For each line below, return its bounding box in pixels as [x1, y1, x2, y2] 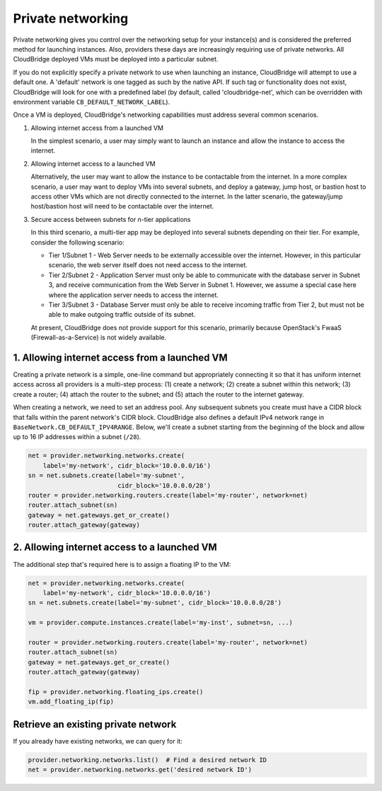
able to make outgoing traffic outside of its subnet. [48, 310, 196, 319]
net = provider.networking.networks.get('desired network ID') [28, 766, 253, 774]
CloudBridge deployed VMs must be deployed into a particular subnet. [13, 55, 219, 64]
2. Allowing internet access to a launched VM [13, 541, 217, 553]
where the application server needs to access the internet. [48, 291, 219, 299]
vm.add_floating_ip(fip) [28, 698, 115, 706]
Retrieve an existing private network [13, 718, 177, 730]
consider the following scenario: [30, 238, 125, 247]
